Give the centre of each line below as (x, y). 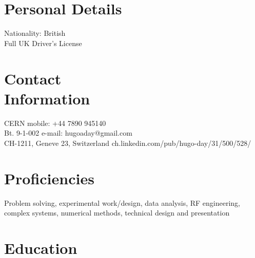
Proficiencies (49, 178)
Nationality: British (35, 33)
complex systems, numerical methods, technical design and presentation (117, 213)
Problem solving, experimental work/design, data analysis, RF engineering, (122, 202)
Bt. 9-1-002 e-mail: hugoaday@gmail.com (68, 133)
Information (47, 98)
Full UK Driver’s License (43, 43)
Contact (33, 78)
